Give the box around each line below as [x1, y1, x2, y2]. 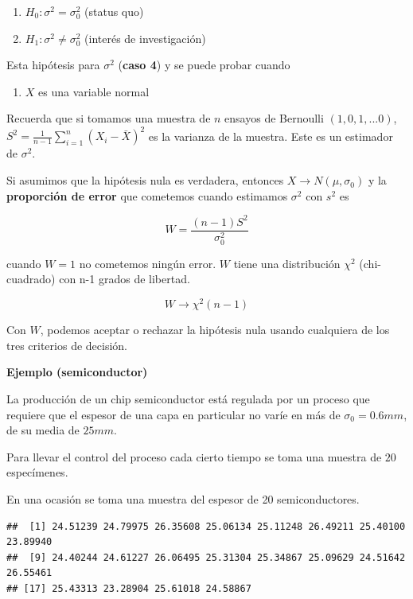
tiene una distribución [233, 255, 341, 271]
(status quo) [84, 3, 144, 19]
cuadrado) [6, 270, 56, 287]
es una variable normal [38, 83, 150, 99]
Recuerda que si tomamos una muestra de [6, 110, 211, 126]
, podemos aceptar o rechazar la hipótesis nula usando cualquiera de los [40, 321, 390, 338]
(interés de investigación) [84, 29, 206, 46]
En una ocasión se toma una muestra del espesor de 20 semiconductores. [6, 490, 360, 507]
